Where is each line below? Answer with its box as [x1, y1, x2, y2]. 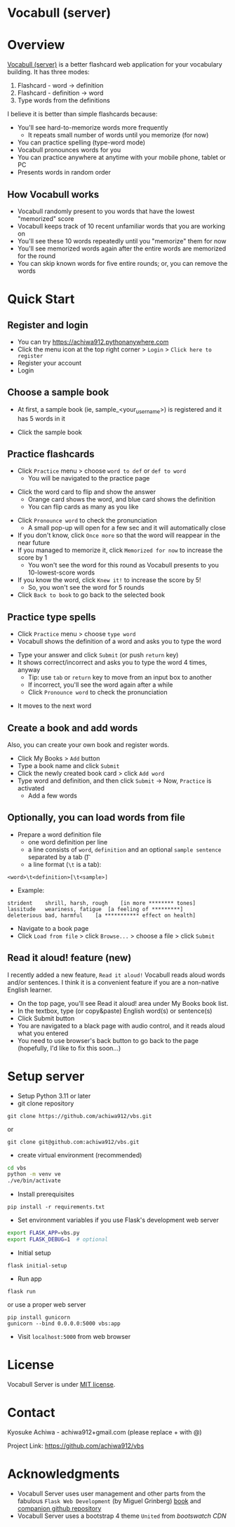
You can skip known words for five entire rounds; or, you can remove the [17, 259, 228, 267]
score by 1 [17, 553, 48, 562]
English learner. [7, 986, 53, 994]
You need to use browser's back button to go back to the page [17, 1036, 199, 1044]
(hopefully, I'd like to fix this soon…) [17, 1044, 121, 1052]
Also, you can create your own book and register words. [7, 740, 170, 748]
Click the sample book [17, 428, 83, 436]
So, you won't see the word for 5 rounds [27, 584, 145, 592]
